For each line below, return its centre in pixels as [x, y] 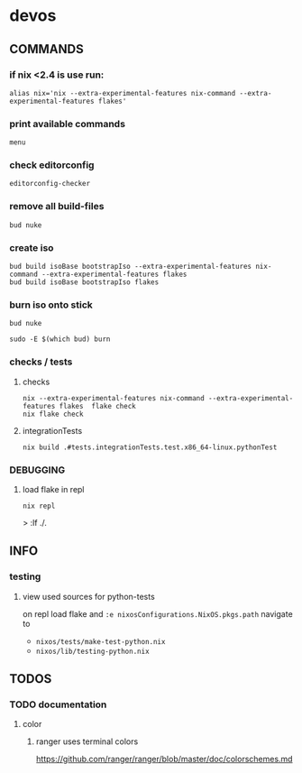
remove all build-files [57, 207]
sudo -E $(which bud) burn [60, 339]
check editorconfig [52, 165]
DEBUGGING [37, 470]
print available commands [68, 124]
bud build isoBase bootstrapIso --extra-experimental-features [131, 267]
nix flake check [53, 414]
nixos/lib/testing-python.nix [93, 651]
